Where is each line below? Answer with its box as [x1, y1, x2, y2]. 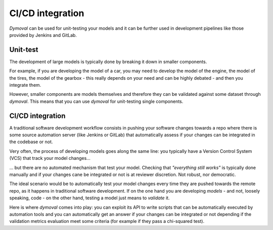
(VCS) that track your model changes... [9, 155, 90, 161]
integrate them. [9, 82, 41, 88]
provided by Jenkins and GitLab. [9, 32, 77, 38]
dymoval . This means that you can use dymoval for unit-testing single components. [9, 98, 184, 104]
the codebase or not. [9, 139, 53, 145]
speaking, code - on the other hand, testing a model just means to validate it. [9, 195, 170, 201]
